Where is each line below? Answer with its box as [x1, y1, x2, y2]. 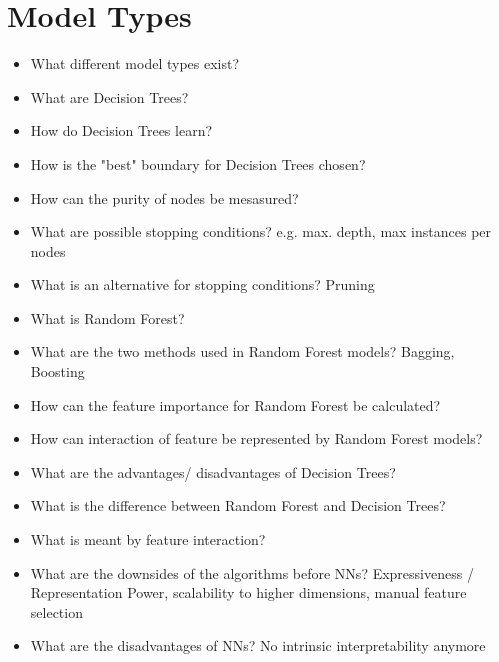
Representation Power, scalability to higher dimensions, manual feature [30, 582, 467, 603]
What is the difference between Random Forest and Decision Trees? [30, 495, 446, 516]
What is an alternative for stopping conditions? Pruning [30, 274, 375, 295]
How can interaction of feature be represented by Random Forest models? [30, 428, 483, 449]
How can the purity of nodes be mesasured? [30, 187, 299, 208]
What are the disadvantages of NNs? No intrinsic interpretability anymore [30, 635, 486, 656]
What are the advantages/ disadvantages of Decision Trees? [30, 461, 396, 482]
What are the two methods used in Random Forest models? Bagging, [30, 341, 455, 362]
